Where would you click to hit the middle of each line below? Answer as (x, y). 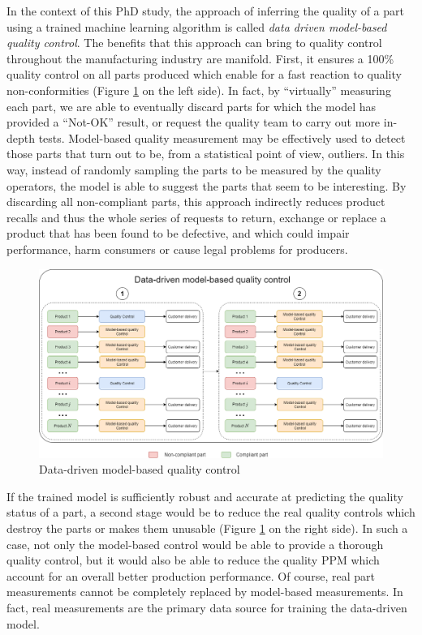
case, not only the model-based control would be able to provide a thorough (195, 544)
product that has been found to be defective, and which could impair (178, 233)
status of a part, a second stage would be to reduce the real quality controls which (211, 512)
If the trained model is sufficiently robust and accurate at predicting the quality (205, 496)
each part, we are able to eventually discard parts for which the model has (192, 106)
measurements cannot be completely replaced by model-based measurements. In (205, 592)
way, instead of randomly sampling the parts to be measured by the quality (194, 169)
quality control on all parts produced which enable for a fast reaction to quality (204, 74)
